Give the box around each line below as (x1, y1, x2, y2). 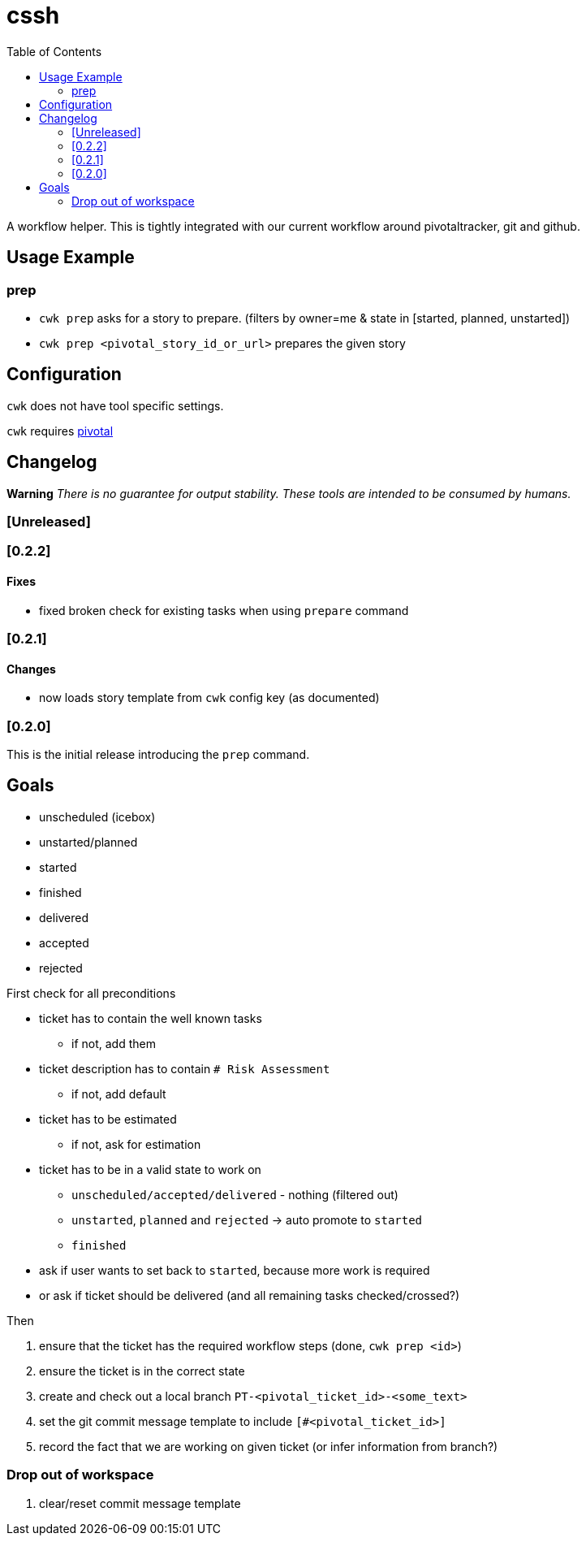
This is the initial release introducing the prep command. (6, 747, 310, 761)
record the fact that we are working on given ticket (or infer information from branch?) (39, 1439, 498, 1453)
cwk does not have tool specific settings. (6, 398, 224, 413)
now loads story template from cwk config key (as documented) (39, 691, 380, 705)
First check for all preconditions (6, 985, 176, 1000)
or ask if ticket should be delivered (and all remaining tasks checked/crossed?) (39, 1288, 460, 1302)
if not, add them (71, 1036, 156, 1050)
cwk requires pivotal (6, 423, 114, 438)
